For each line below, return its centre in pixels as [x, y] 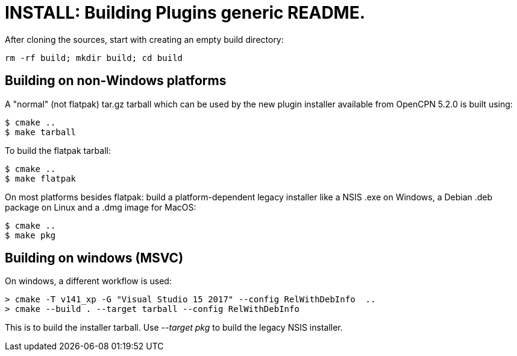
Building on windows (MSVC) [94, 258]
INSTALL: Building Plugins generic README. [185, 13]
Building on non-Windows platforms [116, 81]
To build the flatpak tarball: [58, 150]
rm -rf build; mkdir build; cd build [94, 58]
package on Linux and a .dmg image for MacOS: [101, 207]
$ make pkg [30, 235]
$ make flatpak [41, 178]
